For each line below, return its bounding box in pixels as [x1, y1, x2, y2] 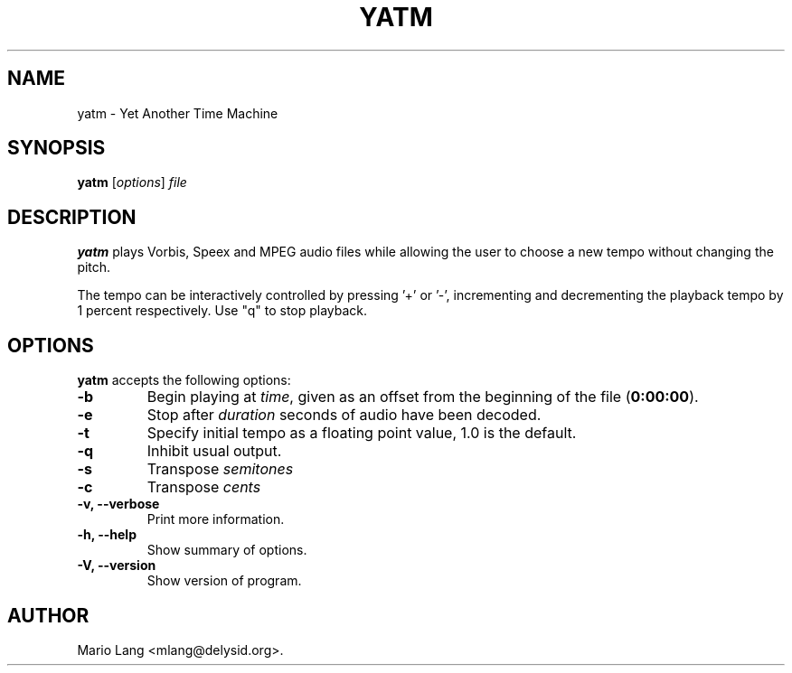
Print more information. [146, 511, 285, 528]
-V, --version [77, 557, 156, 574]
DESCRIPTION [7, 205, 137, 229]
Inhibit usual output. [146, 442, 282, 461]
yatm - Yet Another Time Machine [77, 105, 278, 121]
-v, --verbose [77, 496, 160, 512]
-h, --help [77, 527, 137, 543]
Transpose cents [146, 478, 261, 497]
